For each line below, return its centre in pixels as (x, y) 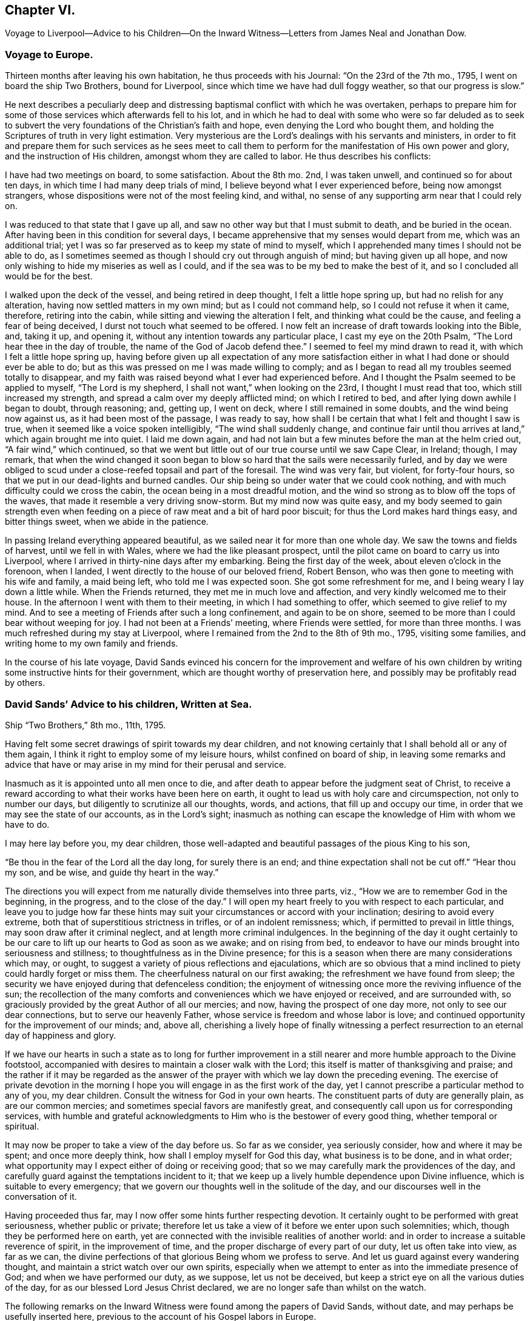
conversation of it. (41, 1196)
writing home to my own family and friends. (92, 644)
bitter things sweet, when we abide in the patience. (107, 522)
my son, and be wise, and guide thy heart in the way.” (112, 872)
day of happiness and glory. (61, 1035)
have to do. (27, 824)
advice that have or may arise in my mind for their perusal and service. (146, 764)
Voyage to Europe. (49, 54)
